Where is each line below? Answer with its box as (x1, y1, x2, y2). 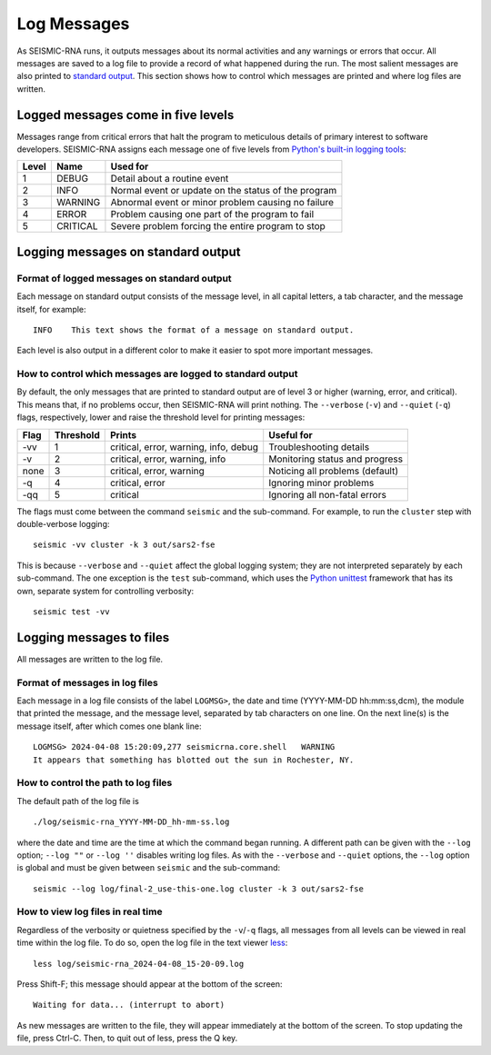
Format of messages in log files (16, 676, 158, 689)
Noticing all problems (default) (268, 464, 399, 477)
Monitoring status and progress (268, 453, 404, 465)
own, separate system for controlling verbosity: (16, 585, 195, 596)
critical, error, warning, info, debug (109, 441, 259, 453)
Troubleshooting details (268, 441, 370, 453)
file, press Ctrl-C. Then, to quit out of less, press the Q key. (16, 1032, 238, 1044)
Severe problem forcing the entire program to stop (110, 220, 326, 233)
